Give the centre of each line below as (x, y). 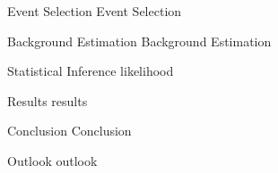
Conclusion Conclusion (69, 131)
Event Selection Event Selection (95, 11)
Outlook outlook (52, 160)
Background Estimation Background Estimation (139, 41)
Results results (48, 100)
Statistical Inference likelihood (91, 71)
